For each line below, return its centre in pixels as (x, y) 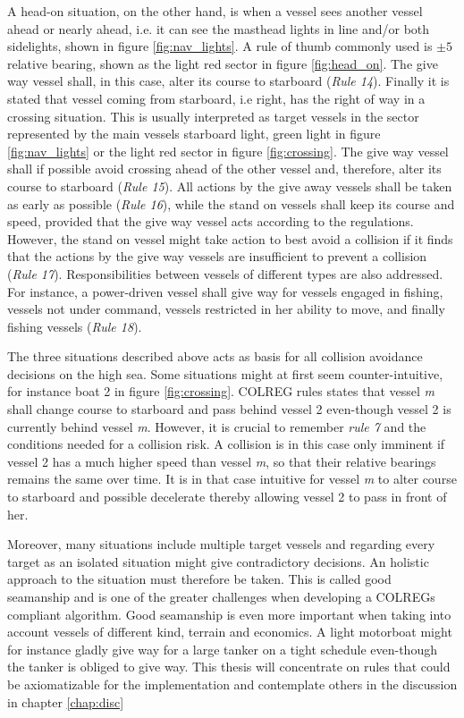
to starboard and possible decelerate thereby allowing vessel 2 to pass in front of (227, 497)
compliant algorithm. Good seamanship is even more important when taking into (229, 614)
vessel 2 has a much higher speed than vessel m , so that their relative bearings (222, 461)
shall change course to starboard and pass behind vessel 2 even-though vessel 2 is (229, 409)
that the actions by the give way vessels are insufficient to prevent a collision (217, 256)
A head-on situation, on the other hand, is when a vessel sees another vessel (215, 11)
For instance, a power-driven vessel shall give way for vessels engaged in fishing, (225, 291)
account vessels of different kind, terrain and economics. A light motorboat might (230, 632)
